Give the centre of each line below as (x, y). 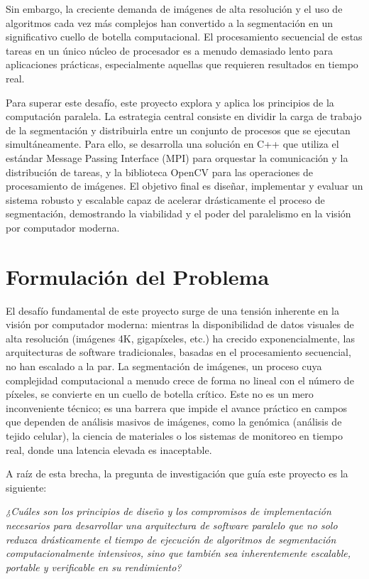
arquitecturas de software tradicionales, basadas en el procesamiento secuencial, (178, 352)
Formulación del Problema (138, 276)
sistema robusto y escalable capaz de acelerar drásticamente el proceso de (165, 199)
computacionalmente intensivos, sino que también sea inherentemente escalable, (178, 553)
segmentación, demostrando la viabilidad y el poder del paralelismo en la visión (178, 213)
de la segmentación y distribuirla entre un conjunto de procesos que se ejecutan (178, 130)
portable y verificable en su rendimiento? (94, 567)
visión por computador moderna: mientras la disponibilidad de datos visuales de (180, 324)
